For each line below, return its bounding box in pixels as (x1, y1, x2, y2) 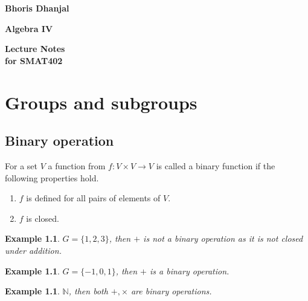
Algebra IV (5, 22, 53, 34)
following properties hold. (5, 171, 99, 184)
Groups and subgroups (5, 89, 197, 114)
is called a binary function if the (156, 159, 275, 172)
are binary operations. (130, 285, 212, 297)
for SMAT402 (5, 54, 63, 66)
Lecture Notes (5, 42, 65, 55)
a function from (48, 159, 106, 172)
